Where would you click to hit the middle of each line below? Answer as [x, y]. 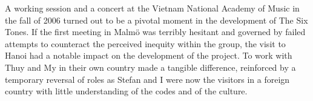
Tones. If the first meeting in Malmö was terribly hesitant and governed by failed [155, 32]
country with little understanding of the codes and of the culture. [126, 91]
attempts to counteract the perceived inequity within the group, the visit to [145, 43]
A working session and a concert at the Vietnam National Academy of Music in [152, 8]
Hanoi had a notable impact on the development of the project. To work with [149, 55]
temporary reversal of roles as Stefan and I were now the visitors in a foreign [147, 79]
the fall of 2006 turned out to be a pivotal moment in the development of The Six [156, 20]
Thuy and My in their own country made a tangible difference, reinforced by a [150, 67]
